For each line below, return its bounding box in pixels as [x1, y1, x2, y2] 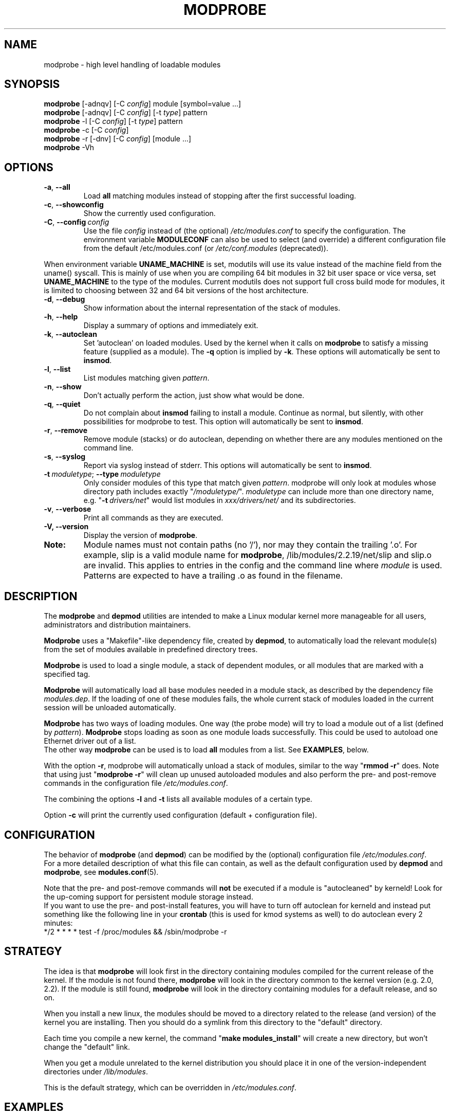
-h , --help [44, 312, 78, 321]
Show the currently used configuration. [83, 209, 216, 218]
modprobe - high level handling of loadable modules [44, 60, 221, 69]
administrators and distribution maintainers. [44, 620, 191, 630]
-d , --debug [44, 295, 85, 304]
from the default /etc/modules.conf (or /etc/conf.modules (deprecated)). [83, 244, 328, 253]
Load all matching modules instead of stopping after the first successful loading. [83, 191, 357, 201]
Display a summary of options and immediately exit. [83, 321, 258, 330]
